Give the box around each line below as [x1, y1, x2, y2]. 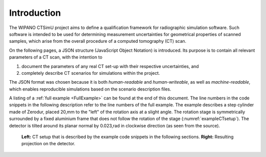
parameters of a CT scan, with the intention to [9, 54, 103, 60]
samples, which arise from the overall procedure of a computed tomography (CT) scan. [9, 38, 187, 44]
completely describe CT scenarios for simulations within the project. [21, 70, 160, 76]
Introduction [9, 7, 61, 18]
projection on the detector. [21, 141, 76, 147]
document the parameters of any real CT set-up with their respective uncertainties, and [21, 63, 199, 69]
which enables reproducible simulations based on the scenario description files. [9, 86, 171, 92]
